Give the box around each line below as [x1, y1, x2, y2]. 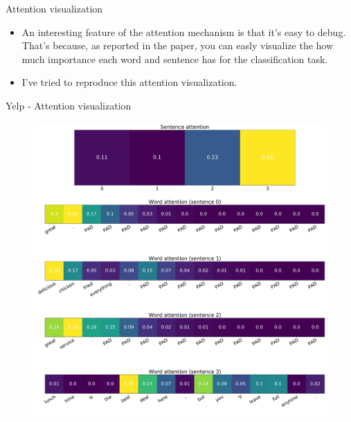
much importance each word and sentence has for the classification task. [21, 51, 328, 66]
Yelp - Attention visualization [6, 98, 132, 112]
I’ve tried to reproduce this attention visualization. [21, 75, 237, 89]
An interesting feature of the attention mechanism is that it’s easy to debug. [21, 24, 346, 39]
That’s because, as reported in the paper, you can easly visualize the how [21, 38, 334, 53]
